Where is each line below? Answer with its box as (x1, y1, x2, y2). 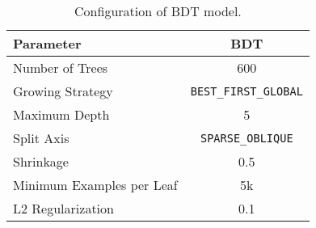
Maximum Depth (13, 105, 110, 124)
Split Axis (13, 129, 70, 147)
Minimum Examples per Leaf (13, 175, 178, 194)
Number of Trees (13, 58, 108, 77)
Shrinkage (13, 152, 69, 171)
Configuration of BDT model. (74, 2, 242, 20)
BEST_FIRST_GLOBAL (190, 84, 303, 98)
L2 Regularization (13, 199, 114, 217)
